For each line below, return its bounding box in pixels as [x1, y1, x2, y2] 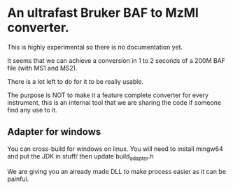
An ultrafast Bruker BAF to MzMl [7, 5, 199, 21]
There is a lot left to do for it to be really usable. [7, 77, 144, 85]
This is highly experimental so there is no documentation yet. [7, 43, 183, 51]
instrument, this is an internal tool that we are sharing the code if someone [7, 98, 222, 106]
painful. [7, 175, 29, 183]
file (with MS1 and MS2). [7, 64, 78, 72]
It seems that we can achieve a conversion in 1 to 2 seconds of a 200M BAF [7, 56, 226, 64]
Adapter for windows [7, 126, 101, 138]
